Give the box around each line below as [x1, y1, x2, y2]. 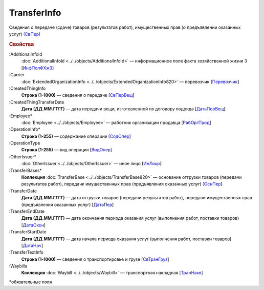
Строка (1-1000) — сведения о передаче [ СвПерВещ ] [21, 92, 134, 98]
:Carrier [9, 72, 24, 78]
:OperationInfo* [9, 126, 41, 132]
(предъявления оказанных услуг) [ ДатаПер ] [21, 202, 114, 207]
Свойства [9, 41, 34, 47]
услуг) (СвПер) [9, 31, 41, 37]
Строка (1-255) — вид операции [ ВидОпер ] [21, 147, 112, 153]
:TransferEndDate [9, 208, 45, 214]
